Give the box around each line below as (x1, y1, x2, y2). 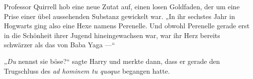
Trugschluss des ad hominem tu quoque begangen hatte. (4, 65, 170, 76)
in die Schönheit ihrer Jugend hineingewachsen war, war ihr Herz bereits (4, 30, 220, 40)
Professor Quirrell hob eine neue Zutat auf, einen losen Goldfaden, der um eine (4, 1, 240, 11)
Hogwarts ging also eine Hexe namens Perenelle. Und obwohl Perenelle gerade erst (4, 20, 250, 31)
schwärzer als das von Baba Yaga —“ (4, 39, 115, 50)
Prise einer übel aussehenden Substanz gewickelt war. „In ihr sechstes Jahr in (4, 11, 235, 21)
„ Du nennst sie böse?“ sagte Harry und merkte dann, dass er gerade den (4, 56, 220, 66)
